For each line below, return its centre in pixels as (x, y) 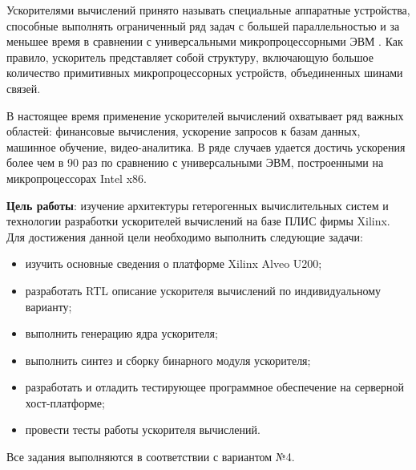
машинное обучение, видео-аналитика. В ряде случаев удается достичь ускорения (206, 146)
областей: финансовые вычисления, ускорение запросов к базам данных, (184, 131)
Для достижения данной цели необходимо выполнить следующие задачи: (185, 236)
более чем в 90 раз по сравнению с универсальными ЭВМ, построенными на (195, 162)
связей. (24, 88)
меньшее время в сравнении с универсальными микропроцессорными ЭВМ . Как (205, 41)
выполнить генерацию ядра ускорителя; (121, 333)
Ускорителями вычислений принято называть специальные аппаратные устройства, (208, 10)
